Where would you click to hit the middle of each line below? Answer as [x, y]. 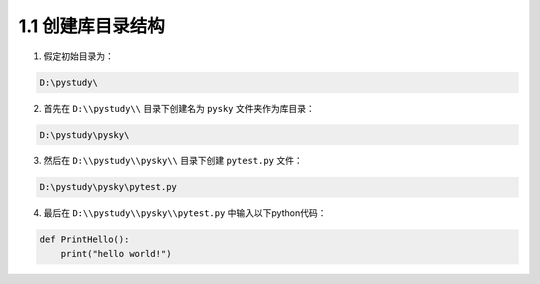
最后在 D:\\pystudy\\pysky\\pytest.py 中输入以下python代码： [185, 213]
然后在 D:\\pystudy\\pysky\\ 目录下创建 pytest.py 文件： [173, 161]
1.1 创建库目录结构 [91, 26]
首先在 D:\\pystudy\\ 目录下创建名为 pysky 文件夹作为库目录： [179, 108]
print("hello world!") [116, 253]
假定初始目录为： [78, 56]
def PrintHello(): [84, 239]
